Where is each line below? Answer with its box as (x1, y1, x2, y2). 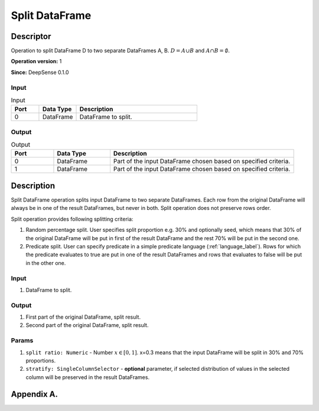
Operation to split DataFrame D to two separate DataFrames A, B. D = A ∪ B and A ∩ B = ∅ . (11, 47, 230, 54)
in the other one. (25, 259, 66, 266)
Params (11, 336, 34, 345)
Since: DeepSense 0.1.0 (11, 69, 69, 76)
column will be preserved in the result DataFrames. (25, 373, 150, 381)
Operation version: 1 (11, 58, 62, 65)
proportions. (25, 357, 56, 364)
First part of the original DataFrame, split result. (25, 313, 141, 321)
